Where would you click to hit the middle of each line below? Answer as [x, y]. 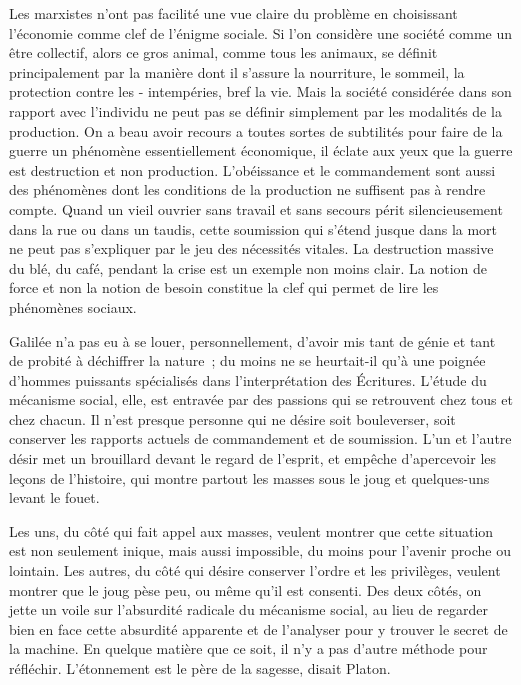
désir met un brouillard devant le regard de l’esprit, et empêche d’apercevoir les [253, 458]
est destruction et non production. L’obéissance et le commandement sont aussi [252, 169]
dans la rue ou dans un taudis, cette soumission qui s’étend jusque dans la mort [253, 228]
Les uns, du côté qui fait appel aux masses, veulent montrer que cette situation [251, 530]
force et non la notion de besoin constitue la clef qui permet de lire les [224, 287]
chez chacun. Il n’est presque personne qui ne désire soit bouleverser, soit [232, 418]
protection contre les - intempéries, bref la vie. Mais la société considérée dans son [260, 91]
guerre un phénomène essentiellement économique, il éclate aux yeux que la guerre [261, 150]
